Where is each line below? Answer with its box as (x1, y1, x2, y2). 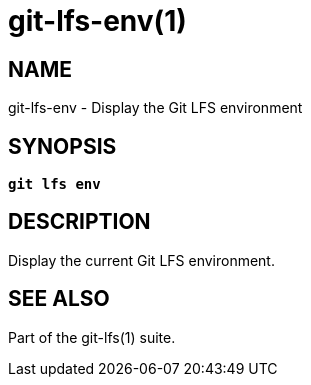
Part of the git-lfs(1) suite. (8, 328, 176, 346)
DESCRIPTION (8, 209, 151, 235)
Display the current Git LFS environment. (8, 251, 275, 269)
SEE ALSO (8, 286, 110, 312)
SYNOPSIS (8, 133, 117, 159)
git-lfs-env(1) (8, 4, 187, 38)
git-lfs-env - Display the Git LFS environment (8, 99, 303, 117)
